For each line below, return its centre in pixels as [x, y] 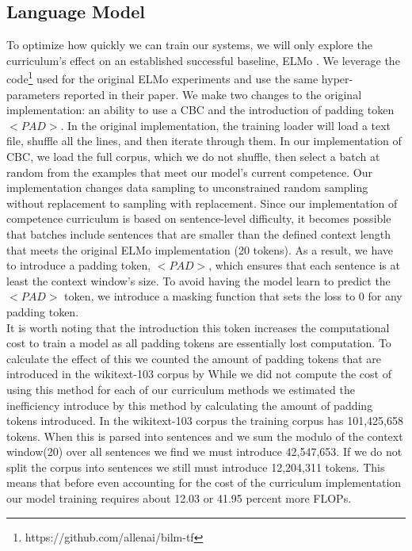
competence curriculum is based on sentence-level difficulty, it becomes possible [199, 218]
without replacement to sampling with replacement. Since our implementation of [202, 203]
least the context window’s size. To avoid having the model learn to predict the [198, 280]
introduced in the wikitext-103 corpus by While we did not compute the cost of [199, 374]
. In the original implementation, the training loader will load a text [226, 125]
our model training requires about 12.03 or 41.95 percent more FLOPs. [179, 498]
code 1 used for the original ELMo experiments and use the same [162, 78]
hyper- [337, 79]
